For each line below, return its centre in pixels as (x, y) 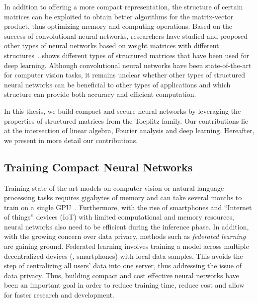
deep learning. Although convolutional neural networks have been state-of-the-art (128, 65)
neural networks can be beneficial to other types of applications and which (117, 84)
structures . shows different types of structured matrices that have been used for (127, 55)
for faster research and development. (59, 295)
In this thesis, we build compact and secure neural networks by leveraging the (123, 111)
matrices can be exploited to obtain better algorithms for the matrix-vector (119, 16)
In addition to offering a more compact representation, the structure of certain (124, 6)
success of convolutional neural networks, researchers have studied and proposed (126, 36)
